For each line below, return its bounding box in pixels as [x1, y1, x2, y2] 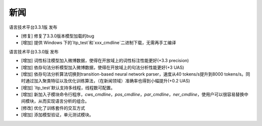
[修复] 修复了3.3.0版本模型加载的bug [21, 33, 95, 39]
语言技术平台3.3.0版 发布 [9, 48, 59, 54]
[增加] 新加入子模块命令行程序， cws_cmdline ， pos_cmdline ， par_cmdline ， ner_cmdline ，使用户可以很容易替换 [21, 92, 245, 97]
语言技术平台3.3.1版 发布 [9, 24, 58, 30]
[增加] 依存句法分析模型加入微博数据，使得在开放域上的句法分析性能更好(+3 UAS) [21, 64, 184, 70]
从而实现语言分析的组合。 [38, 98, 89, 104]
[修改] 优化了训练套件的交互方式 [21, 105, 85, 111]
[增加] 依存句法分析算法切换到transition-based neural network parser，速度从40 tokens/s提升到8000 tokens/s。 [21, 71, 246, 77]
